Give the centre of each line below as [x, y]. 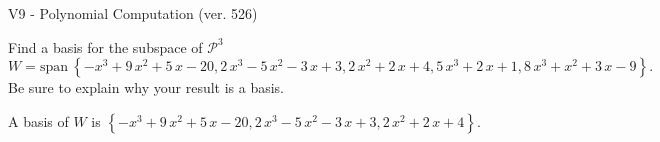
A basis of [38, 120]
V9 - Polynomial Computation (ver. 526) [133, 13]
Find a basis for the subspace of [105, 46]
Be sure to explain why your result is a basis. [146, 87]
